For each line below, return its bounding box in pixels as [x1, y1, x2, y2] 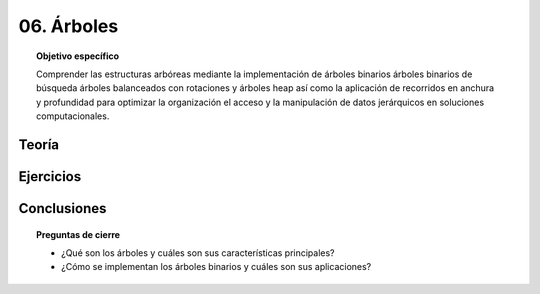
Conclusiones [18, 200, 107, 217]
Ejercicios [18, 168, 82, 185]
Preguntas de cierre [36, 228, 120, 240]
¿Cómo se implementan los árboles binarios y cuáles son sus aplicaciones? [61, 261, 372, 273]
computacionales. [36, 110, 110, 122]
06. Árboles [18, 15, 119, 37]
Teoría [18, 136, 60, 153]
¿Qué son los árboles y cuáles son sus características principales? [61, 246, 335, 259]
